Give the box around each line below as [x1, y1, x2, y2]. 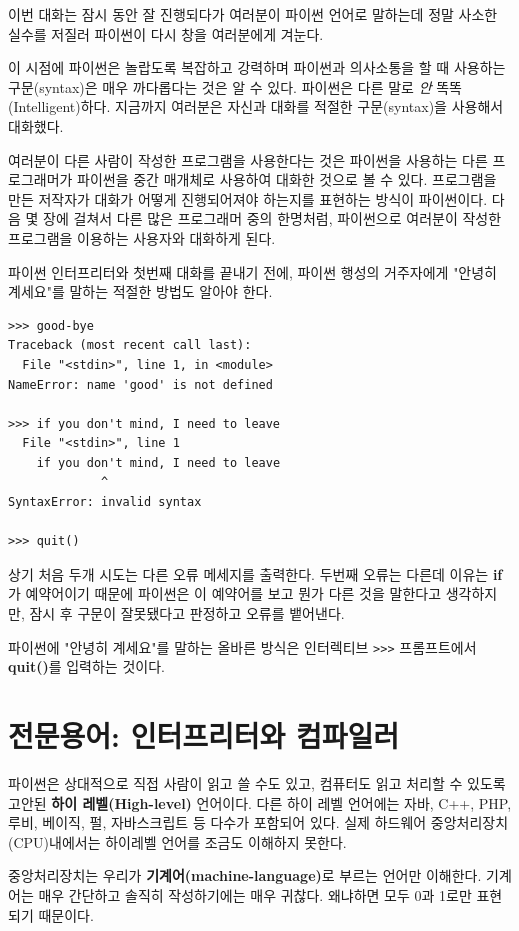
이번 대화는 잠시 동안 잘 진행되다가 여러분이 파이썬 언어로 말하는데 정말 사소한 [8, 4, 498, 24]
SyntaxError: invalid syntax [8, 495, 202, 510]
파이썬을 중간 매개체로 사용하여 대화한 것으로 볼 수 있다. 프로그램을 [77, 169, 497, 190]
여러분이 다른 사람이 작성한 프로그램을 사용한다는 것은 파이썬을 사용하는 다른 [8, 149, 488, 170]
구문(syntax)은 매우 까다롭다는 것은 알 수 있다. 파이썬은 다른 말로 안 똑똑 [8, 76, 462, 97]
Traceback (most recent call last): [8, 338, 252, 353]
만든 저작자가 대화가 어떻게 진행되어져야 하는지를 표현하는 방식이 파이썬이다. [8, 188, 488, 209]
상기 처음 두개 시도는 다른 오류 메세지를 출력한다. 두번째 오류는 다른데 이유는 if [8, 563, 503, 584]
